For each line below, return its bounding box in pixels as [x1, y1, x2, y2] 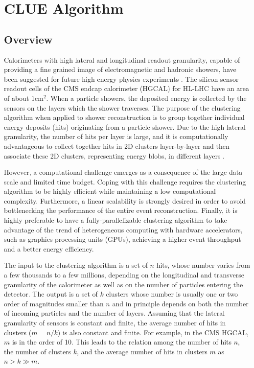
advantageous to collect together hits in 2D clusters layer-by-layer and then [4, 140, 230, 151]
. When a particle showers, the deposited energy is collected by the [46, 92, 247, 103]
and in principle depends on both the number [112, 298, 249, 308]
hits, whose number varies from [156, 260, 250, 270]
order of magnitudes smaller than [4, 298, 104, 308]
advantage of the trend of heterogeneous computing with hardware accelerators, [4, 224, 243, 234]
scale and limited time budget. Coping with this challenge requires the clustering [4, 176, 246, 186]
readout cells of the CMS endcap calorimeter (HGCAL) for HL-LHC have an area [4, 83, 250, 93]
